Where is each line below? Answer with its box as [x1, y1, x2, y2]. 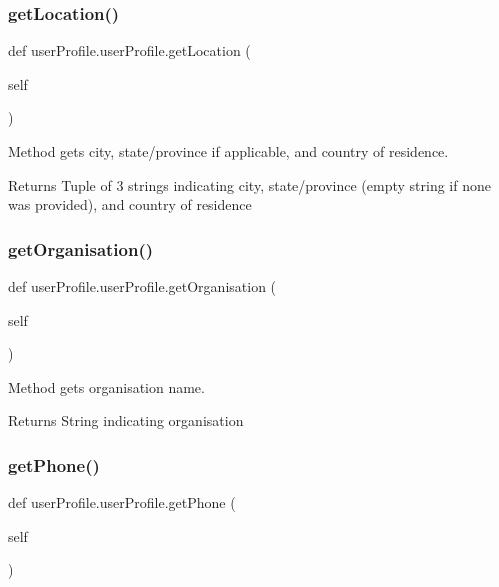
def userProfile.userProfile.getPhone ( [8, 492, 236, 513]
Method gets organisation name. [8, 376, 205, 397]
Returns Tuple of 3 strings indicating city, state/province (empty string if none [8, 174, 491, 195]
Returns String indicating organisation [8, 410, 244, 431]
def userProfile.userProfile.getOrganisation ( [8, 276, 277, 296]
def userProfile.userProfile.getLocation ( [8, 40, 251, 61]
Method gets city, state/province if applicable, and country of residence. [8, 141, 449, 161]
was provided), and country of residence [8, 194, 252, 215]
